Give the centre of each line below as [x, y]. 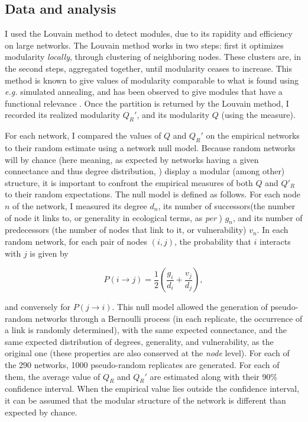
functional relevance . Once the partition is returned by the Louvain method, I [147, 103]
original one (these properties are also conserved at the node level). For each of [147, 353]
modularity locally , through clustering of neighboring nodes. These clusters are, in [153, 57]
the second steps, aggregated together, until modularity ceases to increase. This [148, 68]
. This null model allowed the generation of [190, 307]
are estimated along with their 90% [214, 376]
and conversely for [38, 307]
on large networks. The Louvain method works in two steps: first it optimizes [144, 45]
